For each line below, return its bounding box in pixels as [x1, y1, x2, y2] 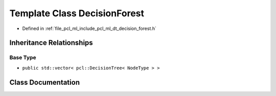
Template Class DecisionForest [9, 8, 145, 19]
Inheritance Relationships [9, 39, 93, 47]
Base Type [9, 54, 36, 61]
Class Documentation [9, 78, 80, 86]
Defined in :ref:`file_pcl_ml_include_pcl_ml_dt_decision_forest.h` [22, 25, 157, 31]
